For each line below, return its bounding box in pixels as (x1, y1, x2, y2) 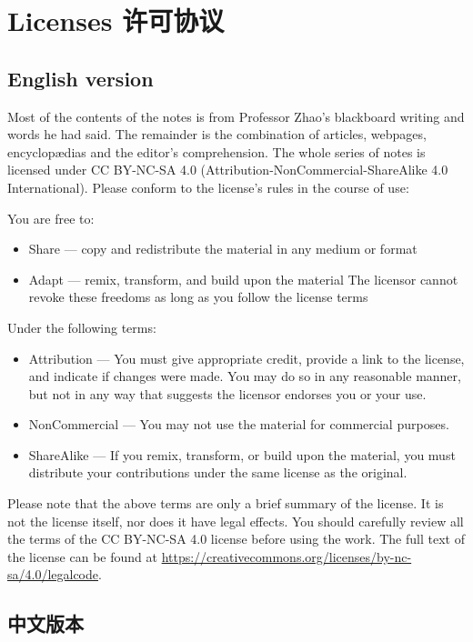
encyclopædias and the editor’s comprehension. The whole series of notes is (7, 142, 426, 161)
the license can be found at (7, 547, 157, 566)
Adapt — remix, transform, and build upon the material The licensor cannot (28, 269, 458, 288)
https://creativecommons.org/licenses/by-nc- (161, 547, 412, 566)
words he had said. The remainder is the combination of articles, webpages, (7, 125, 427, 144)
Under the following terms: (7, 317, 156, 336)
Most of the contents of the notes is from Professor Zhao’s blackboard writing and (7, 106, 465, 125)
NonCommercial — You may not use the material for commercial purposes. (28, 415, 449, 434)
